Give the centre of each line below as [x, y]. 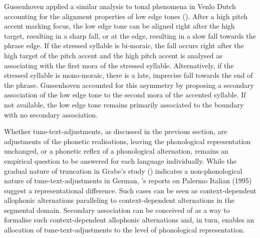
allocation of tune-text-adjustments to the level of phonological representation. [124, 230]
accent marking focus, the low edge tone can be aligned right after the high [119, 26]
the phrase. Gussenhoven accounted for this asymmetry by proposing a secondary [129, 85]
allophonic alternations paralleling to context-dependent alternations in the [119, 200]
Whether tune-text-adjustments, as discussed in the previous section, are [116, 131]
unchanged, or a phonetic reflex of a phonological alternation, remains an [116, 151]
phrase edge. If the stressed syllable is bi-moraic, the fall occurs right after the [124, 45]
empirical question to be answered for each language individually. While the [120, 160]
